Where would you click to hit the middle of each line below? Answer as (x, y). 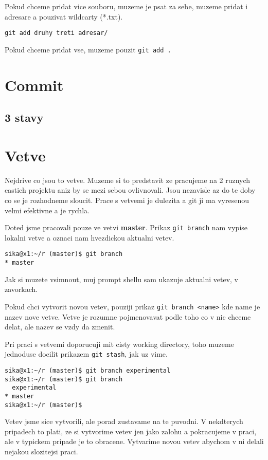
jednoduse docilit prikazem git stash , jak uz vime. (86, 354)
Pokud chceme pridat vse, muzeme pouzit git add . (88, 49)
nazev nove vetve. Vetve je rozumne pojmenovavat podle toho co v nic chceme (128, 316)
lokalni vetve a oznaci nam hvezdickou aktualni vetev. (90, 237)
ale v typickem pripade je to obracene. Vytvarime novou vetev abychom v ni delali (134, 441)
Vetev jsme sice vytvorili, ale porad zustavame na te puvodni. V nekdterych (124, 421)
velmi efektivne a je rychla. (47, 210)
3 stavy (24, 117)
